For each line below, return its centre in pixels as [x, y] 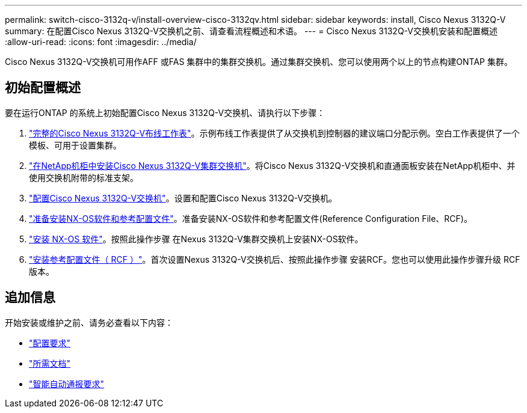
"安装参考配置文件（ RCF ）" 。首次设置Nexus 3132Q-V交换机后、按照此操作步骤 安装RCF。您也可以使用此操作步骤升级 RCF [275, 259]
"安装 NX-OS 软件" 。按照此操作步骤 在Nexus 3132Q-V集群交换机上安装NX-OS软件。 [196, 239]
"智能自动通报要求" [67, 384]
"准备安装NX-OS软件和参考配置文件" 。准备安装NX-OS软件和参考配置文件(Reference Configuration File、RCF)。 [251, 218]
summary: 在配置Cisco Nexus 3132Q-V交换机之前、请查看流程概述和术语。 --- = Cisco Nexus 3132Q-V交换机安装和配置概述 [251, 31]
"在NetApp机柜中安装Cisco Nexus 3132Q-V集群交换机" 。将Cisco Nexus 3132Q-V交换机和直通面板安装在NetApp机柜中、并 [272, 165]
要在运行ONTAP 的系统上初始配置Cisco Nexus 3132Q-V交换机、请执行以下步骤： [165, 112]
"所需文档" [50, 363]
